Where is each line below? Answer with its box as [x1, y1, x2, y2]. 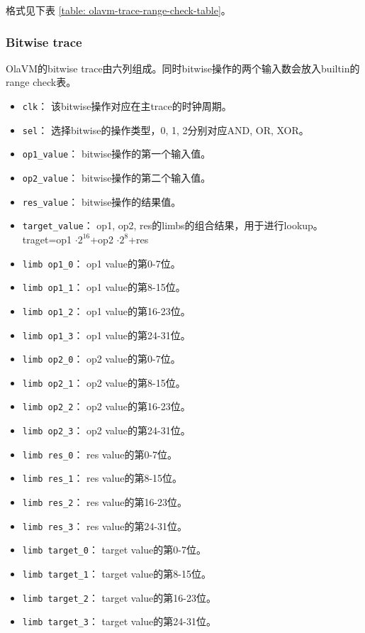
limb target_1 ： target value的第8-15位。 [22, 566, 211, 581]
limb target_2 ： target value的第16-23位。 [22, 590, 216, 605]
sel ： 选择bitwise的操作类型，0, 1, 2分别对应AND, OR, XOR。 [22, 122, 309, 137]
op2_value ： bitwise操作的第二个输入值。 [22, 170, 211, 185]
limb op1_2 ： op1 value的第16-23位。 [22, 303, 191, 318]
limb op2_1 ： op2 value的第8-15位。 [22, 375, 186, 390]
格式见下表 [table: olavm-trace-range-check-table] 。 [6, 3, 231, 17]
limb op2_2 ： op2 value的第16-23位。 [22, 399, 191, 414]
